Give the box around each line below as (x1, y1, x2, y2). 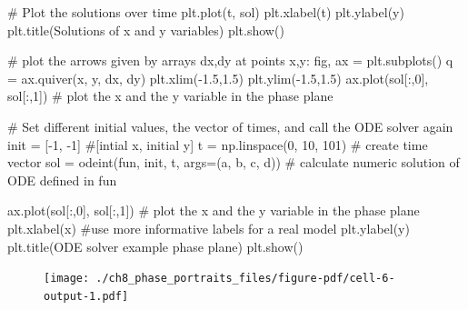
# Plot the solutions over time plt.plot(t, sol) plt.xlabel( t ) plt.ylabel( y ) (7, 3, 404, 21)
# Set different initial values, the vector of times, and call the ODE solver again (7, 116, 453, 135)
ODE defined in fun (7, 170, 117, 189)
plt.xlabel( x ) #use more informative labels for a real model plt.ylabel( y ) (7, 218, 410, 237)
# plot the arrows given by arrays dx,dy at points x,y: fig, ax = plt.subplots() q (7, 51, 453, 70)
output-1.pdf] (44, 289, 129, 303)
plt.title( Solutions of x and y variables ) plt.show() (7, 20, 284, 39)
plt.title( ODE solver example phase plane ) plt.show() (7, 236, 304, 255)
